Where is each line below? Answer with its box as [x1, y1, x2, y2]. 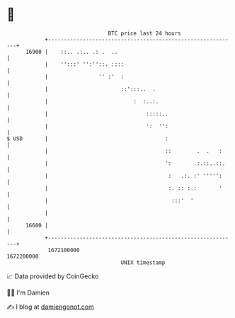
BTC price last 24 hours [108, 30, 181, 37]
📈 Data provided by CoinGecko [6, 272, 99, 280]
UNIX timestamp [120, 259, 166, 266]
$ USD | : [6, 135, 169, 142]
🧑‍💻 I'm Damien [6, 288, 50, 297]
